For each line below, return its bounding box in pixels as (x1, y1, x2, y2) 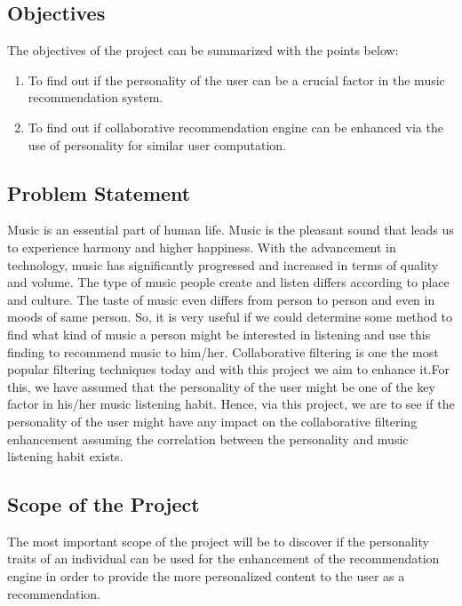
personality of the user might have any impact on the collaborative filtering (7, 411, 418, 430)
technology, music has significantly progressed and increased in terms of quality (7, 255, 439, 274)
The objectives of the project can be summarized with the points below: (7, 41, 399, 60)
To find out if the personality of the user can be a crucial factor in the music (28, 70, 445, 89)
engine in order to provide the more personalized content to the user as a (7, 567, 405, 586)
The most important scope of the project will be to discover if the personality (7, 531, 429, 550)
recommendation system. (28, 88, 163, 107)
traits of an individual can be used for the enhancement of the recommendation (7, 549, 440, 568)
